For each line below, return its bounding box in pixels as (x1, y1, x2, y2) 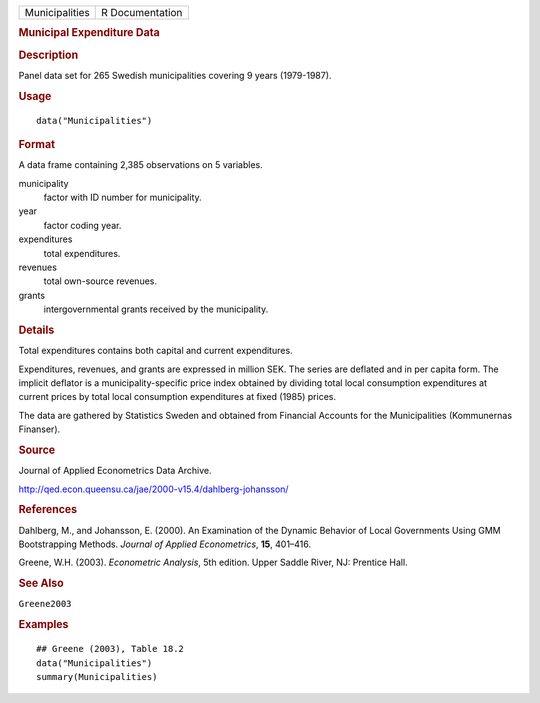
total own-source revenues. (43, 275, 158, 287)
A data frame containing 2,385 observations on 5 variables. (18, 159, 264, 171)
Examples (18, 618, 69, 632)
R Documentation (101, 6, 183, 19)
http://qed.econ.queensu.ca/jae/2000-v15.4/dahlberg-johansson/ (18, 483, 289, 495)
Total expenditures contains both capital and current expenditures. (18, 345, 294, 357)
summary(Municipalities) (36, 671, 158, 682)
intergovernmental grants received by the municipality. (43, 303, 269, 315)
